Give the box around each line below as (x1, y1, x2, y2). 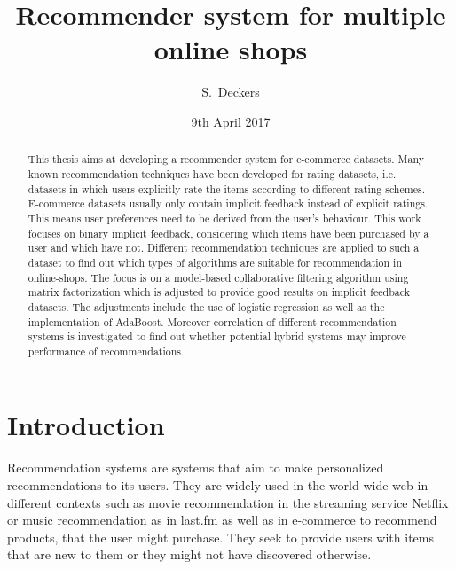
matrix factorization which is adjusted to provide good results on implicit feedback (28, 284, 410, 300)
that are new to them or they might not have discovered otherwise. (7, 545, 372, 564)
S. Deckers (201, 82, 260, 101)
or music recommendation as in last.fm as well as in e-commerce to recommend (7, 511, 437, 529)
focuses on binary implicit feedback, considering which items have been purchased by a (28, 225, 429, 240)
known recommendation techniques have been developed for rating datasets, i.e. (28, 166, 397, 181)
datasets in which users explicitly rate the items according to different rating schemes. (28, 181, 425, 196)
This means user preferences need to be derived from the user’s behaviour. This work (28, 210, 421, 225)
